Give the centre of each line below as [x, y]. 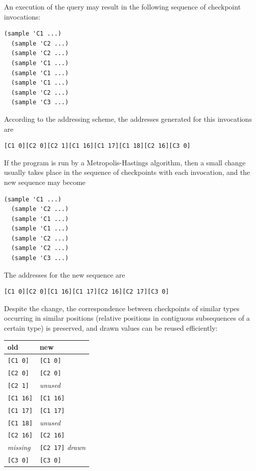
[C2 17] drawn [63, 447]
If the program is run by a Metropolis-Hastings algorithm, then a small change [125, 162]
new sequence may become [45, 182]
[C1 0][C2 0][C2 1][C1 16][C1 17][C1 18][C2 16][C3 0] [97, 146]
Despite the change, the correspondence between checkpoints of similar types [122, 308]
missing [19, 447]
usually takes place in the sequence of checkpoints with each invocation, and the [127, 172]
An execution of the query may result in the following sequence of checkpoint [122, 7]
